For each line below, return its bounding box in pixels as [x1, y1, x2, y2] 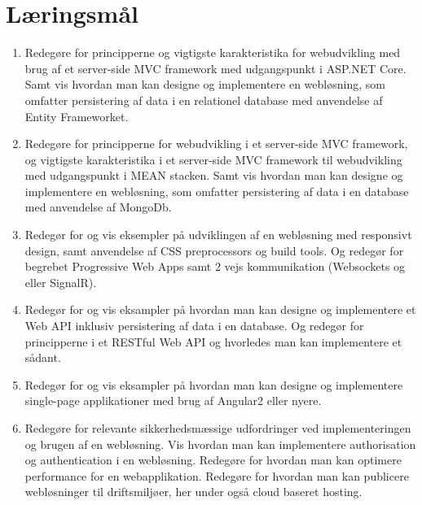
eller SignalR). [24, 273, 97, 290]
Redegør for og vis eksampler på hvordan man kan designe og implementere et [24, 301, 416, 318]
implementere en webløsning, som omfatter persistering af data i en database [24, 182, 409, 199]
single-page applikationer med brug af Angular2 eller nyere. [24, 392, 322, 409]
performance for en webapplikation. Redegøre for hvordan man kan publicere [24, 467, 409, 484]
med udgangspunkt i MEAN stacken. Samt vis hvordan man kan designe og [24, 167, 403, 184]
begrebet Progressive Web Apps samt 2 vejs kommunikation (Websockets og [24, 258, 406, 275]
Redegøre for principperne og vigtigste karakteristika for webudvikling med [24, 44, 401, 61]
